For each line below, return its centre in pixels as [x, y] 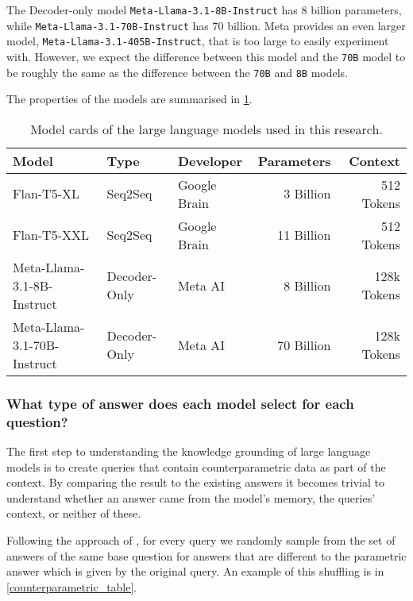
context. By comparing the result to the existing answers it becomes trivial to [195, 482]
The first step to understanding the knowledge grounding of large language [189, 451]
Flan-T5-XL [46, 194]
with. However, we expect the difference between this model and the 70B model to [206, 56]
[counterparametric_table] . [72, 586]
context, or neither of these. [74, 513]
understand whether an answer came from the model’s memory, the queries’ [191, 497]
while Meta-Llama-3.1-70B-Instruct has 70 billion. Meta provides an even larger [206, 25]
